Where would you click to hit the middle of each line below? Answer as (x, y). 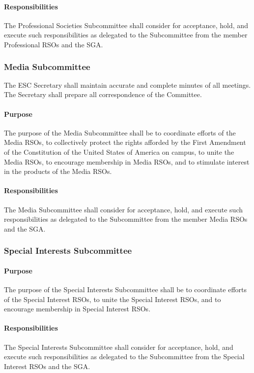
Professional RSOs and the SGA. (54, 44)
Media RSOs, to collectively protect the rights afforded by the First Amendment (125, 142)
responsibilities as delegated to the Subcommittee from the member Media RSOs (126, 219)
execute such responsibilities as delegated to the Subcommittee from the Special (124, 356)
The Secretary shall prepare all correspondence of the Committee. (103, 94)
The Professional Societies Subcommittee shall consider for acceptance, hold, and (126, 25)
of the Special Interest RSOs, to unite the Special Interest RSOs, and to (113, 299)
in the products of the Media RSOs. (58, 171)
